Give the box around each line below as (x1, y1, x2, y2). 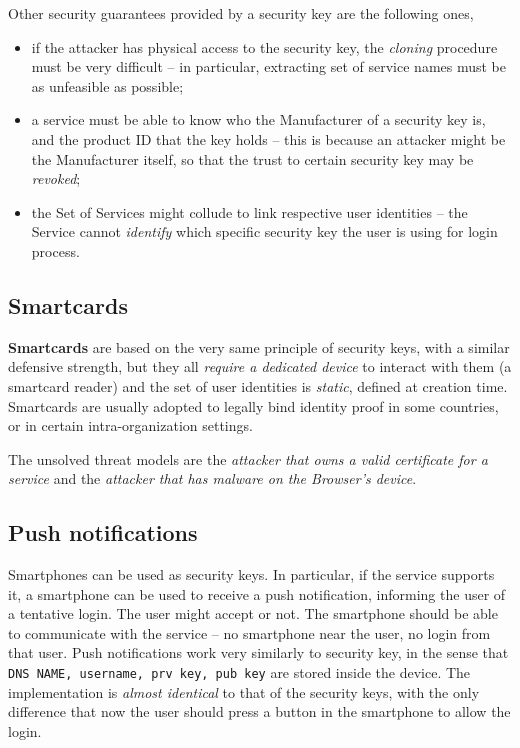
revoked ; (31, 168, 81, 189)
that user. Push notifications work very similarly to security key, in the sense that (8, 642, 509, 663)
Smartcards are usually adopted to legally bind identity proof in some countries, (8, 395, 499, 416)
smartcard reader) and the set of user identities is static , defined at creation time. (8, 375, 508, 396)
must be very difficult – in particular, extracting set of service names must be (31, 56, 507, 77)
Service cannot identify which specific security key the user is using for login (31, 221, 498, 242)
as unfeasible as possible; (31, 75, 184, 96)
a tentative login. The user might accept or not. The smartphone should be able (8, 603, 498, 624)
